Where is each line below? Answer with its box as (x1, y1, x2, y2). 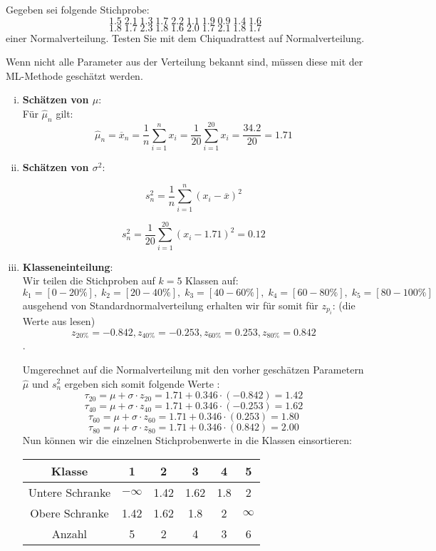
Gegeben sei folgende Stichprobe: (6, 2, 150, 16)
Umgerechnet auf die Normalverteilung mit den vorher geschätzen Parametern (22, 361, 364, 376)
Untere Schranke (28, 483, 110, 500)
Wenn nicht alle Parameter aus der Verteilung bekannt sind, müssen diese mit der (6, 54, 363, 69)
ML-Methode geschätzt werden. (6, 68, 143, 83)
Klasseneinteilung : (22, 259, 113, 274)
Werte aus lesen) (22, 314, 95, 329)
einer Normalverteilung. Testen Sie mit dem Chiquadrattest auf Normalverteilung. (6, 30, 365, 45)
